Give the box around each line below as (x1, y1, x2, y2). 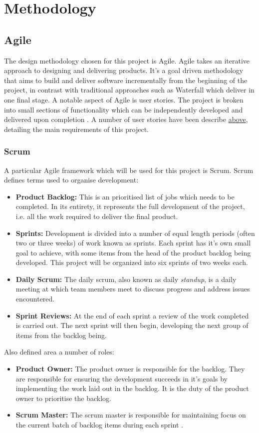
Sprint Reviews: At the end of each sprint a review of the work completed (15, 310, 249, 320)
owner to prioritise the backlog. (15, 392, 111, 403)
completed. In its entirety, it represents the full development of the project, (15, 201, 245, 211)
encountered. (15, 293, 55, 304)
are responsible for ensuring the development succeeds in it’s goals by (15, 373, 228, 383)
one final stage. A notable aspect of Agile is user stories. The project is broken (4, 94, 244, 104)
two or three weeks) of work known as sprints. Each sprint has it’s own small (15, 237, 251, 248)
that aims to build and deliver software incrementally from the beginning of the (4, 74, 248, 85)
